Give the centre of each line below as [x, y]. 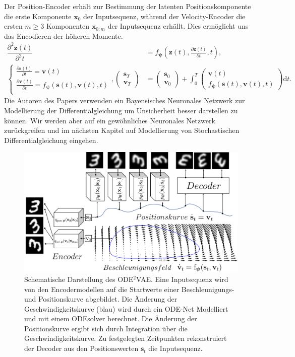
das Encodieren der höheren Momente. [64, 35]
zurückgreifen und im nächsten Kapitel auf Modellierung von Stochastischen [122, 130]
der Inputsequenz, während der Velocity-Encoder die [164, 16]
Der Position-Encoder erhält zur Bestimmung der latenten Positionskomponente [128, 6]
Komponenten [68, 26]
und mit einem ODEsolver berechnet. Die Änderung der [111, 318]
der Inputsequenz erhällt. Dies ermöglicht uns [178, 26]
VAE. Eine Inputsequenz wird [182, 279]
